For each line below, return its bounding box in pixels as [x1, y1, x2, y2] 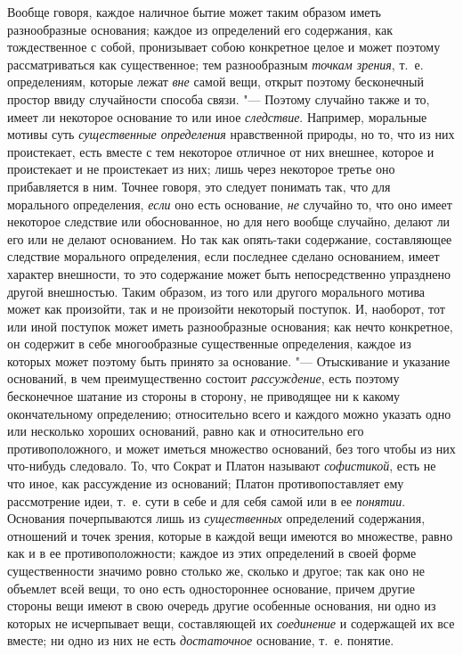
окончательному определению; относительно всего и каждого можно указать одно [7, 404, 451, 422]
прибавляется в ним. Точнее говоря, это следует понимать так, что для [7, 176, 391, 195]
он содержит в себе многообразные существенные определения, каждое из [7, 334, 411, 353]
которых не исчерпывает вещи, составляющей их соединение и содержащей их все [7, 613, 455, 632]
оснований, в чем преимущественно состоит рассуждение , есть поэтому [7, 369, 400, 388]
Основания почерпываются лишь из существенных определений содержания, [7, 509, 426, 528]
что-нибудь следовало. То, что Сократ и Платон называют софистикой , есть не [7, 456, 436, 475]
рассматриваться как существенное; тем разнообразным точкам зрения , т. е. [7, 54, 424, 73]
